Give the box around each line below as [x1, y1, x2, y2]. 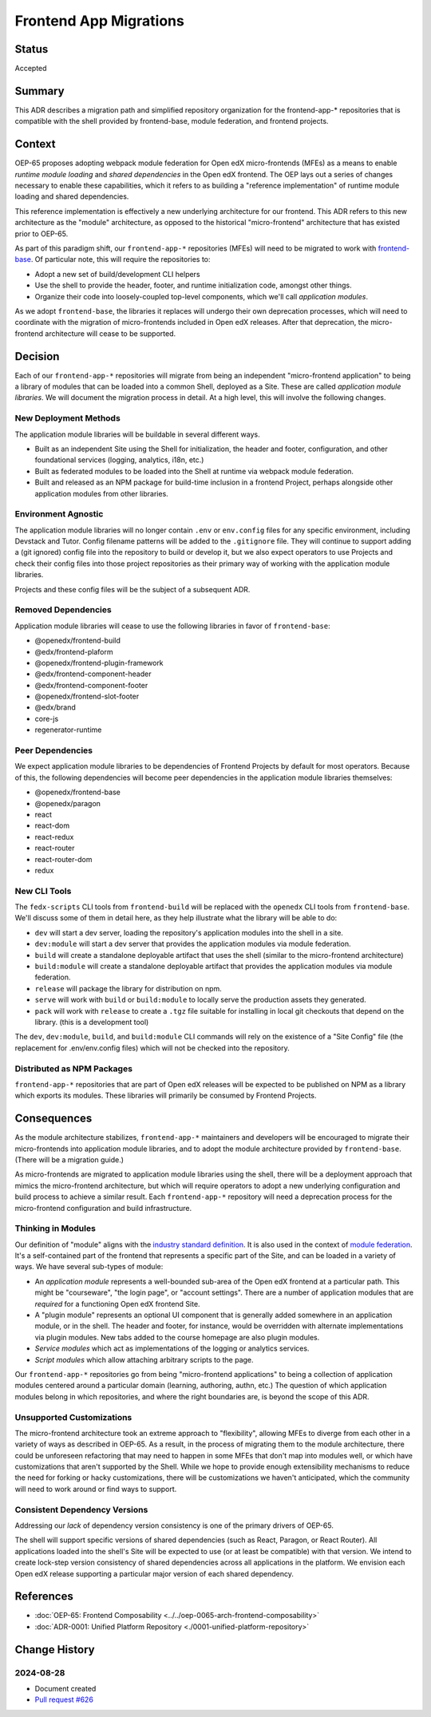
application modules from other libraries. [34, 489, 169, 498]
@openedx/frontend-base [34, 787, 121, 797]
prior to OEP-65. [14, 228, 69, 239]
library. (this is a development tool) [34, 1017, 149, 1027]
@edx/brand [34, 702, 76, 712]
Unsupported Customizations [14, 1411, 132, 1422]
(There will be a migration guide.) [14, 1154, 124, 1165]
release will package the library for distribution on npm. [34, 983, 223, 993]
